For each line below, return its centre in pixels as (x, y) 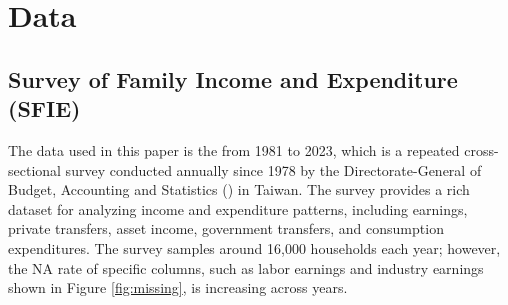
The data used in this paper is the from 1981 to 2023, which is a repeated (234, 149)
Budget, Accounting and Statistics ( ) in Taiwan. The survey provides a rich (239, 189)
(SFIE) (44, 108)
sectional (34, 169)
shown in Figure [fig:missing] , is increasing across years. (178, 287)
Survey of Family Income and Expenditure (233, 78)
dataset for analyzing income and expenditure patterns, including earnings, (238, 208)
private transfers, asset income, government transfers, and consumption (226, 228)
